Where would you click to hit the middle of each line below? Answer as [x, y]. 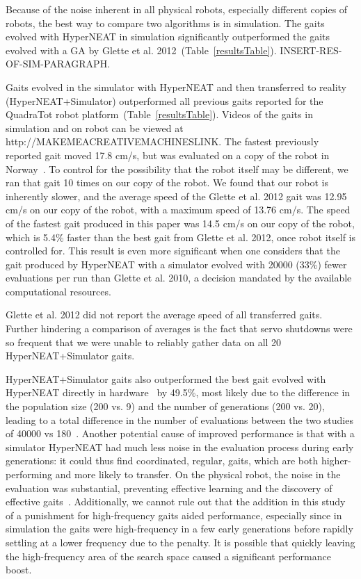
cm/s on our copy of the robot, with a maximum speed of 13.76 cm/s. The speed [178, 210]
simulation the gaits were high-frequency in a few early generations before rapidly [179, 529]
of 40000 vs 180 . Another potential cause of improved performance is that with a [180, 433]
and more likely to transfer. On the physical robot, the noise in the [198, 474]
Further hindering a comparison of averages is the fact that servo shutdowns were [179, 328]
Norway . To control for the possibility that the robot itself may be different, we [177, 169]
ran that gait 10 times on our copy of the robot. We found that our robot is [167, 182]
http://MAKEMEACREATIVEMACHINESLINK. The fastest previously [162, 141]
